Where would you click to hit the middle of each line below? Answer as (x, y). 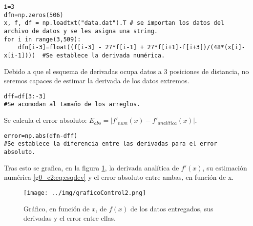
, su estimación (225, 167)
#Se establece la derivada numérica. (104, 55)
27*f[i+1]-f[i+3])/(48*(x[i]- (196, 47)
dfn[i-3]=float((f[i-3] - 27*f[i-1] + (81, 47)
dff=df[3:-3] (25, 96)
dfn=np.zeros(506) (34, 15)
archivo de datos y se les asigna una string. (81, 31)
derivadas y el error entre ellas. (70, 218)
